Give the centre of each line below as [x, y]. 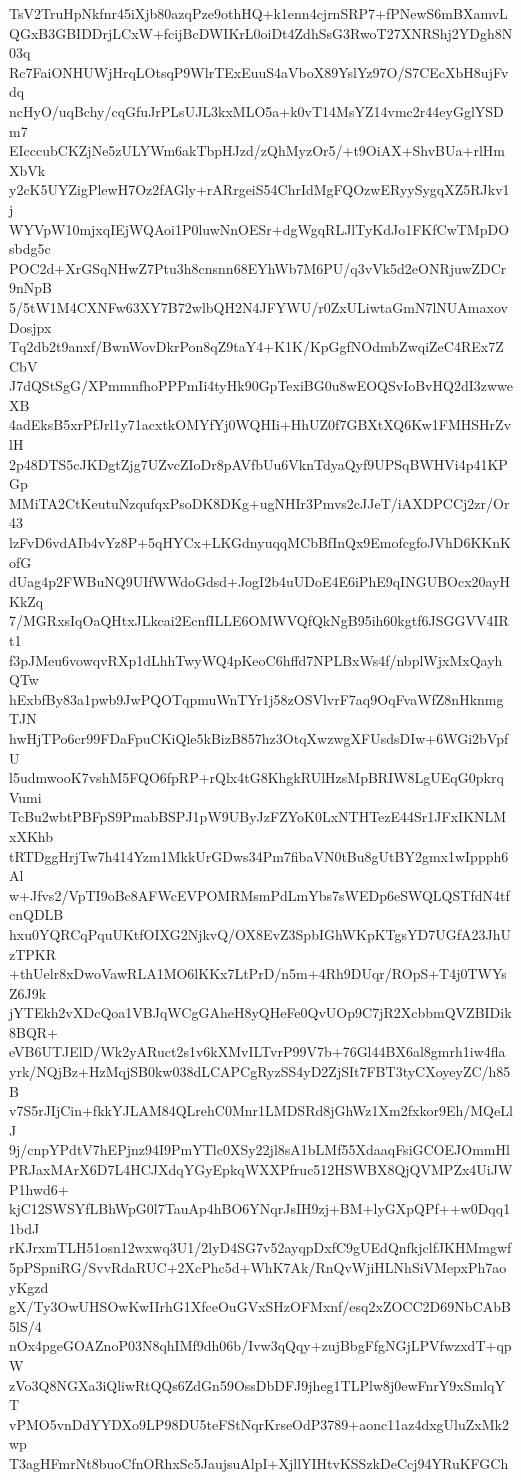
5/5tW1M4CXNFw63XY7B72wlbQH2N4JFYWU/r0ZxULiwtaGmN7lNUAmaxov [258, 306]
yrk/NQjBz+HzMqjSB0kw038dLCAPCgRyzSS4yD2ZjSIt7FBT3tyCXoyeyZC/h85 [260, 1071]
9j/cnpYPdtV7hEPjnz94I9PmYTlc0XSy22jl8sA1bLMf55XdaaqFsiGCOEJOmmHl [259, 1149]
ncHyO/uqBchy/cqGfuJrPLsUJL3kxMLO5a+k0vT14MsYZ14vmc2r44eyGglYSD [256, 110]
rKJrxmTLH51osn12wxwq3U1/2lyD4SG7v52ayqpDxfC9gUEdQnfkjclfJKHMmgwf [260, 1247]
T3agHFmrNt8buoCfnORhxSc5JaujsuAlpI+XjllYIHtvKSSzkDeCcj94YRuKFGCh [259, 1462]
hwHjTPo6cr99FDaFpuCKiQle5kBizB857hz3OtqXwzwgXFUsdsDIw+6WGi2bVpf [259, 737]
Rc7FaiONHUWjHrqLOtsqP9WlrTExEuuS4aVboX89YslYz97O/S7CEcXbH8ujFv [259, 71]
